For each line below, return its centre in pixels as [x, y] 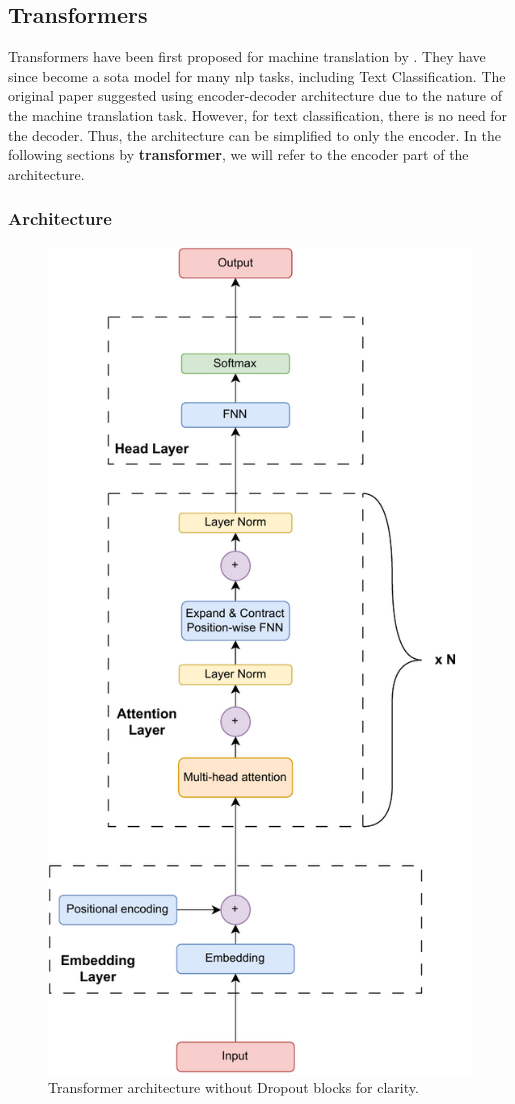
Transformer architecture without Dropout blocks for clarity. [233, 1087]
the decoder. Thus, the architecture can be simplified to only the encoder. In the [255, 134]
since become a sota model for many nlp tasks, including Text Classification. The [257, 75]
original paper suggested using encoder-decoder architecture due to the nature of [255, 95]
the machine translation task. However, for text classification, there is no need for [258, 114]
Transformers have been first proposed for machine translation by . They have [247, 56]
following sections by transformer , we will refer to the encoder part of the [238, 154]
